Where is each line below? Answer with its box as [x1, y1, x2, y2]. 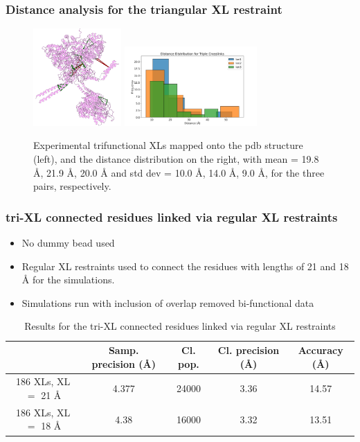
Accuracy [298, 343, 343, 357]
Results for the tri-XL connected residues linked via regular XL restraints [24, 319, 336, 333]
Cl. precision [217, 343, 280, 357]
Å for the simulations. [21, 272, 115, 287]
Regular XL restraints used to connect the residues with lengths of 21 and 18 [21, 258, 349, 273]
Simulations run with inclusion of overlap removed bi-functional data [21, 295, 314, 310]
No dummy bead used [21, 236, 115, 250]
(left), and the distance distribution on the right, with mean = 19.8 [33, 152, 319, 166]
